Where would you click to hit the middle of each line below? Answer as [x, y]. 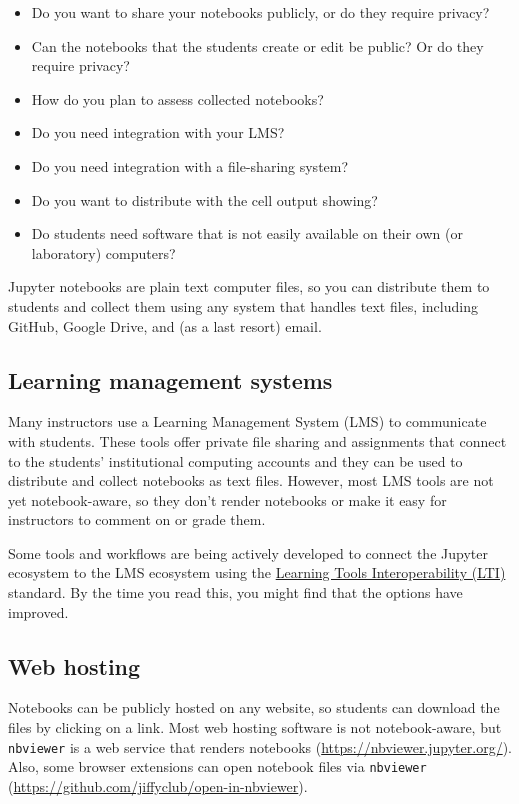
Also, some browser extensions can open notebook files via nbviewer [217, 766]
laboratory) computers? [103, 252]
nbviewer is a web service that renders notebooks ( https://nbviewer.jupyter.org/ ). [260, 746]
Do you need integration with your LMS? [158, 132]
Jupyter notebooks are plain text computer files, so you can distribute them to [249, 286]
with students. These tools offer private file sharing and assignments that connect [257, 440]
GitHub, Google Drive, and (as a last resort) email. [165, 325]
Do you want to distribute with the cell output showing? [204, 199]
